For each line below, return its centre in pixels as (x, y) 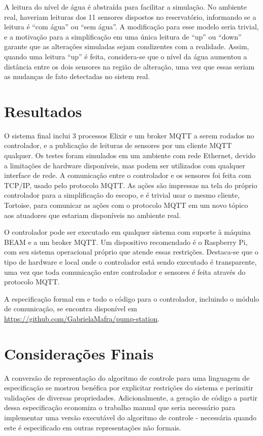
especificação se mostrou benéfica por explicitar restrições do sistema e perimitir (129, 388)
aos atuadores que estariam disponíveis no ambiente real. (93, 215)
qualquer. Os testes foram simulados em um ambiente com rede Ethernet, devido (130, 155)
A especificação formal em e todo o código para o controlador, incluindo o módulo (132, 298)
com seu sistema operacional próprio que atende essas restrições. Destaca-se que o (131, 252)
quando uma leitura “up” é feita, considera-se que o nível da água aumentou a (126, 56)
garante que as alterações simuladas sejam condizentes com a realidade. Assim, (127, 46)
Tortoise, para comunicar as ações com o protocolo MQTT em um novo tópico (126, 205)
